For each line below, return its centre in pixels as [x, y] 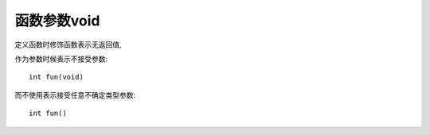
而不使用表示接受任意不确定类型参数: [75, 94]
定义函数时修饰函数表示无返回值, [68, 44]
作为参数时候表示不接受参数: [61, 59]
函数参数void [57, 21]
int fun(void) [56, 77]
